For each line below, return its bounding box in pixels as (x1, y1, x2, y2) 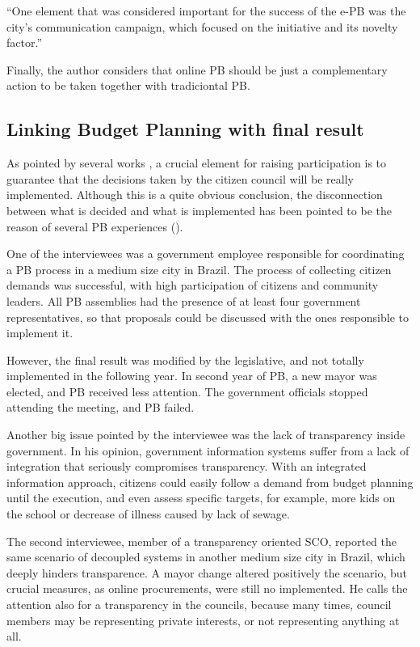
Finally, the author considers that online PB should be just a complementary (6, 61, 388, 78)
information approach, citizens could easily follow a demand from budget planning (6, 473, 414, 490)
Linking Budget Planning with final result (6, 116, 364, 142)
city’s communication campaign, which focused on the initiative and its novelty (6, 18, 398, 35)
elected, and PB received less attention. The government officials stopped (6, 383, 368, 400)
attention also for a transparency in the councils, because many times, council (6, 596, 392, 613)
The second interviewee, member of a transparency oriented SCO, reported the (6, 532, 397, 549)
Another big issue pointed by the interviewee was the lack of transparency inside (6, 426, 405, 443)
